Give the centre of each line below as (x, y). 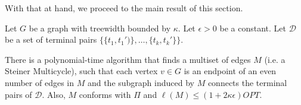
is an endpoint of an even (230, 71)
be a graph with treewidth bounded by (100, 28)
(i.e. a (275, 59)
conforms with (105, 94)
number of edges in (40, 82)
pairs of (18, 94)
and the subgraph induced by (141, 82)
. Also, (54, 94)
